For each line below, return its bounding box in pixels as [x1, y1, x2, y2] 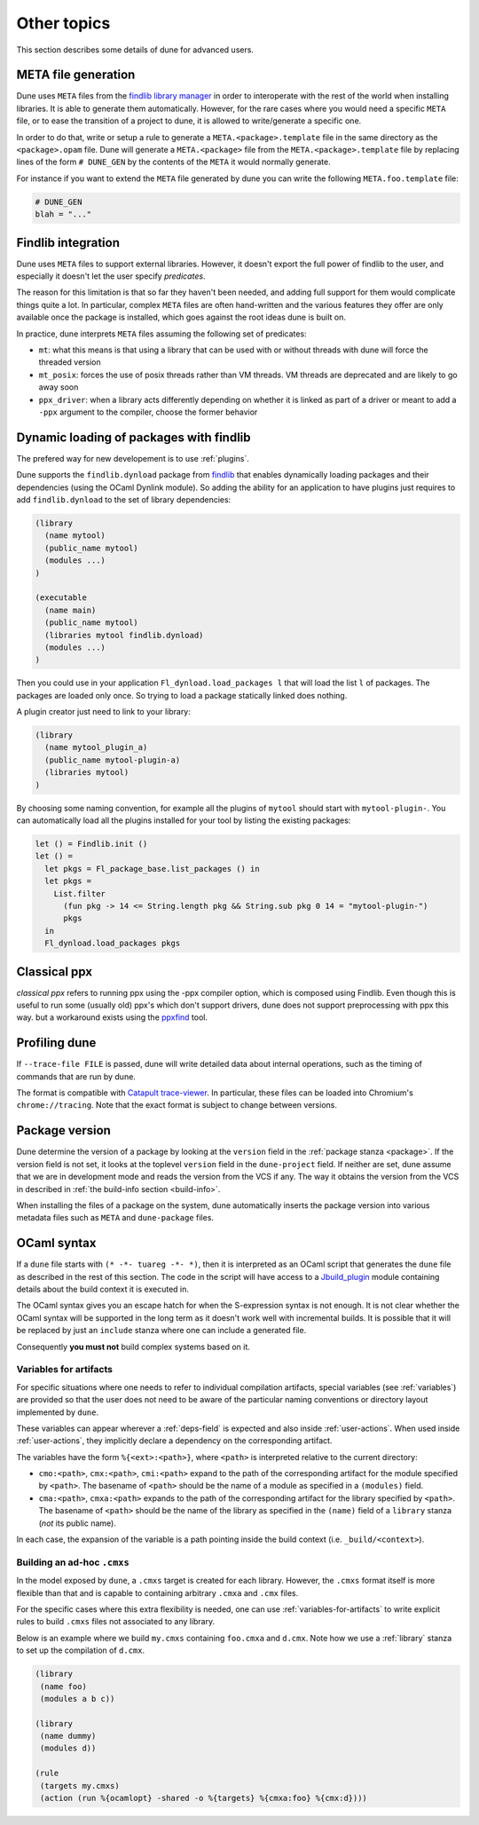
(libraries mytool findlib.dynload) [44, 630, 204, 640]
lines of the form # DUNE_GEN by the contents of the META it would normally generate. [16, 156, 332, 168]
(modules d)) [40, 1743, 97, 1753]
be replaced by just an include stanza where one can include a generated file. [16, 1325, 307, 1336]
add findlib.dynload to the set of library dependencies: [16, 494, 232, 505]
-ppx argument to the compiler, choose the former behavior [38, 407, 258, 417]
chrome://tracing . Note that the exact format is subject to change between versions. [16, 1100, 337, 1110]
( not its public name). [38, 1518, 117, 1529]
